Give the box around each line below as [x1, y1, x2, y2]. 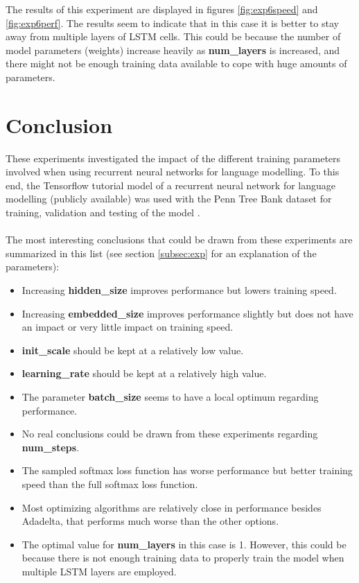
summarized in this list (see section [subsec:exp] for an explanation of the [6, 245, 317, 260]
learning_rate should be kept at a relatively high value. [21, 366, 267, 381]
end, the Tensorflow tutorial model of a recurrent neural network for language [6, 177, 336, 192]
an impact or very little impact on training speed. [21, 320, 234, 334]
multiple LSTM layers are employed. [21, 564, 177, 578]
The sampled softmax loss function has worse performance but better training [21, 463, 353, 478]
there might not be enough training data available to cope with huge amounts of [6, 56, 347, 71]
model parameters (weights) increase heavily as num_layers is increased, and [6, 42, 340, 57]
